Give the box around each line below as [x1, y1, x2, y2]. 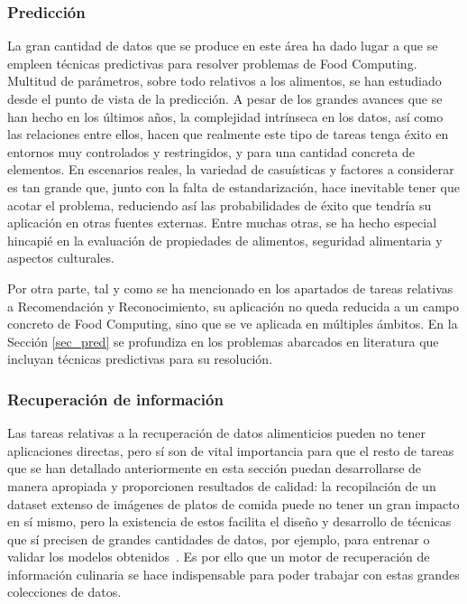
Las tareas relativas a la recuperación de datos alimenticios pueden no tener [7, 423, 426, 442]
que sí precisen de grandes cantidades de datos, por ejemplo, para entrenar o [7, 529, 430, 548]
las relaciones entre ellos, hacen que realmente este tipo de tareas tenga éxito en [7, 125, 449, 144]
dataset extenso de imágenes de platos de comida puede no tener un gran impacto [7, 494, 460, 513]
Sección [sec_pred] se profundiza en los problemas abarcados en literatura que [7, 331, 439, 350]
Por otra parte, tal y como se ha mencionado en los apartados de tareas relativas [7, 278, 453, 297]
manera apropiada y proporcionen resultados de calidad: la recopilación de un [7, 476, 436, 495]
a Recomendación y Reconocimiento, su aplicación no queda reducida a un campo [7, 296, 459, 315]
